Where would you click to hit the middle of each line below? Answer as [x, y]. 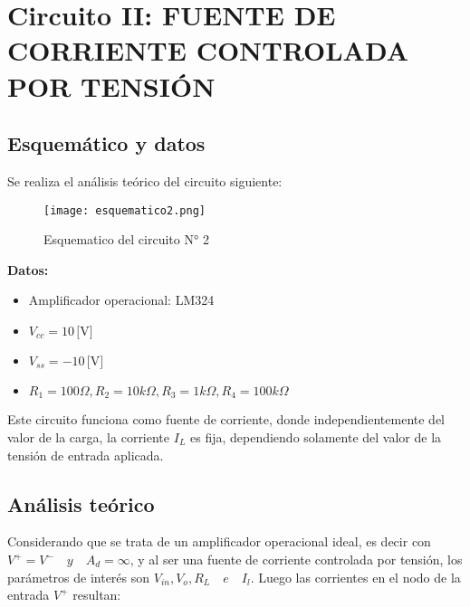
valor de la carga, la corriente [89, 437]
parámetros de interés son [79, 577]
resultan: [97, 595]
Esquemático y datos [106, 143]
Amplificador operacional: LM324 [121, 300]
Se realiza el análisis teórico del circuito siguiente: [145, 180]
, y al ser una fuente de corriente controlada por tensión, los [296, 560]
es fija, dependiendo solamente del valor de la [316, 437]
